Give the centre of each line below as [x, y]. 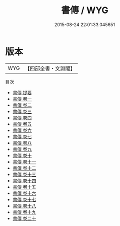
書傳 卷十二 [24, 168]
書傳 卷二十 [24, 218]
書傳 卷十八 [24, 206]
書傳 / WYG [85, 10]
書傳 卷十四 [24, 180]
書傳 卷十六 [24, 193]
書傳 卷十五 [24, 187]
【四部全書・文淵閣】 [50, 68]
